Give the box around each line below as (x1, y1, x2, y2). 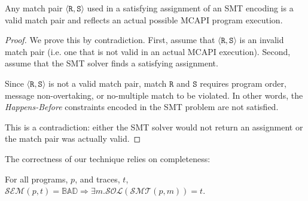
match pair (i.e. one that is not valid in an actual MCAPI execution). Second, (5, 45, 291, 57)
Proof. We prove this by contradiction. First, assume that (5, 33, 215, 46)
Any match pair (5, 2, 63, 14)
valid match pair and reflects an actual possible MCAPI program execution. (5, 13, 283, 26)
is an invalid (239, 33, 284, 46)
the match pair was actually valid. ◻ (5, 132, 141, 145)
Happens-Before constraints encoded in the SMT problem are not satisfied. (5, 100, 279, 113)
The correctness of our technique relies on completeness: (5, 152, 211, 165)
